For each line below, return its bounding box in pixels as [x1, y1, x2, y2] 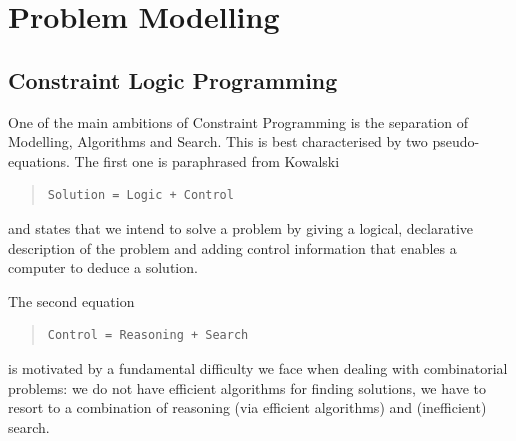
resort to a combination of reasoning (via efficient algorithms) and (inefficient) [8, 397, 487, 418]
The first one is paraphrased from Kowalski [74, 150, 340, 171]
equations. [8, 150, 70, 171]
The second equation [8, 290, 135, 311]
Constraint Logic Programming [8, 64, 338, 95]
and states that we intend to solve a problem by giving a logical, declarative [8, 217, 474, 238]
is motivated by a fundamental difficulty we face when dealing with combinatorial [8, 357, 508, 378]
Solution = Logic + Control [47, 188, 234, 203]
